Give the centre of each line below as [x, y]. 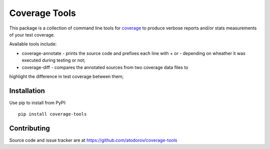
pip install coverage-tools [52, 114]
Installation [27, 91]
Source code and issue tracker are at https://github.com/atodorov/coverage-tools [93, 140]
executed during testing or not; [54, 60]
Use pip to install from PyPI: [38, 102]
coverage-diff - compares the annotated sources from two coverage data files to [105, 67]
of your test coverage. [32, 34]
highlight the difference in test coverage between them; [66, 76]
